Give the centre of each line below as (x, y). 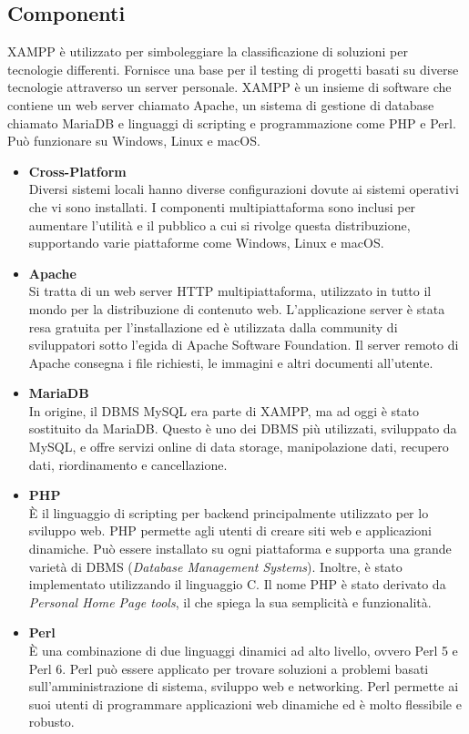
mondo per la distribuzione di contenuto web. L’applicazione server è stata (237, 308)
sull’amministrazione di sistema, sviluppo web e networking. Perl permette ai (244, 686)
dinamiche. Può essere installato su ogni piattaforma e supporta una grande (240, 549)
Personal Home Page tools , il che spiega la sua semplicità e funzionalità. (230, 601)
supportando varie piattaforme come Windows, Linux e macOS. (206, 243)
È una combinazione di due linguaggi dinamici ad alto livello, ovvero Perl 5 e (243, 651)
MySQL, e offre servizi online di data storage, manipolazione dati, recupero (239, 447)
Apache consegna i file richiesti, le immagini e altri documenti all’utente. (231, 362)
